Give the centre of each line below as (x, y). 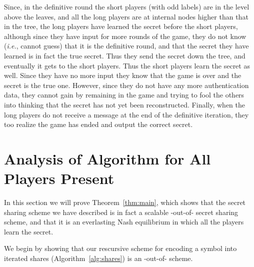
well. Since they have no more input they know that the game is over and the (123, 75)
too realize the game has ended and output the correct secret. (98, 124)
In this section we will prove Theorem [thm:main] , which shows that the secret (125, 202)
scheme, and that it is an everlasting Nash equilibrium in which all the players (124, 222)
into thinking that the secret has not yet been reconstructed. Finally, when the (125, 104)
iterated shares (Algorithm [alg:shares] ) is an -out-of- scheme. (98, 258)
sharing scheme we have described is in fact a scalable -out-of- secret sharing (121, 212)
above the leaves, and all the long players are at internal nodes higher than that (126, 16)
